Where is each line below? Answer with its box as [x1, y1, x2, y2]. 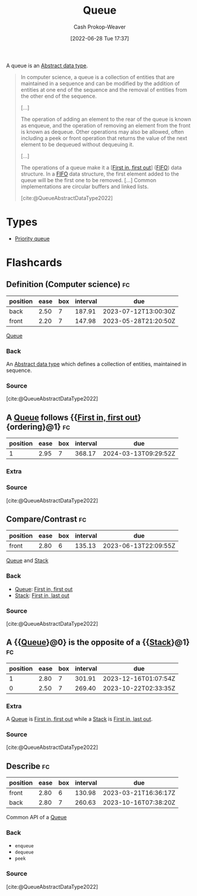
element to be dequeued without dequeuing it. [20, 141, 134, 148]
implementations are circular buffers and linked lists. [20, 183, 149, 190]
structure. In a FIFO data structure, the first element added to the [20, 170, 179, 177]
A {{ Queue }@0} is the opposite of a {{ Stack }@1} [6, 638, 190, 648]
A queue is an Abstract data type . [6, 62, 88, 69]
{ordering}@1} [6, 422, 61, 432]
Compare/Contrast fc [6, 514, 87, 524]
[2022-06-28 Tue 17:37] [70, 35, 129, 42]
